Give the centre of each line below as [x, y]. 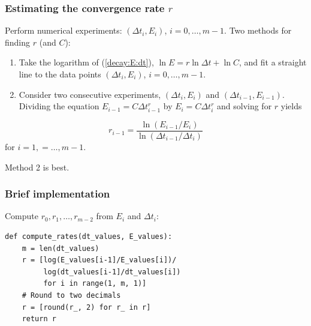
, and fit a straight [273, 62]
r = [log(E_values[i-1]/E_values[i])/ [99, 260]
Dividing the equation [59, 106]
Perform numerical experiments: [64, 30]
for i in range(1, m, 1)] [95, 284]
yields [291, 106]
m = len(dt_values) [61, 248]
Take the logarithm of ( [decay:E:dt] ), [86, 62]
